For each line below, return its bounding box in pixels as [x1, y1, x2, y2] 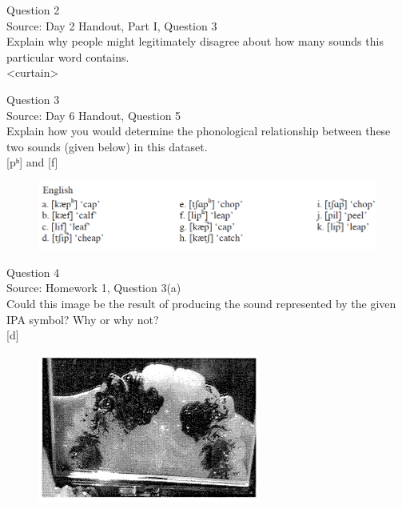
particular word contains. [6, 48, 129, 65]
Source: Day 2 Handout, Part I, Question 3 [6, 17, 217, 34]
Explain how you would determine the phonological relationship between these [6, 122, 391, 139]
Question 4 [6, 263, 60, 280]
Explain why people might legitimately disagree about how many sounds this [6, 33, 384, 50]
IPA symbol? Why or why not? [6, 311, 159, 327]
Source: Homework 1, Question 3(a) [6, 279, 181, 296]
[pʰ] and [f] [6, 154, 58, 170]
